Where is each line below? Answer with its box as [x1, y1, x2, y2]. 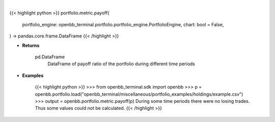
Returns [22, 42, 40, 48]
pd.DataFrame [35, 54, 65, 60]
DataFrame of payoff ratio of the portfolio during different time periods [47, 61, 196, 67]
